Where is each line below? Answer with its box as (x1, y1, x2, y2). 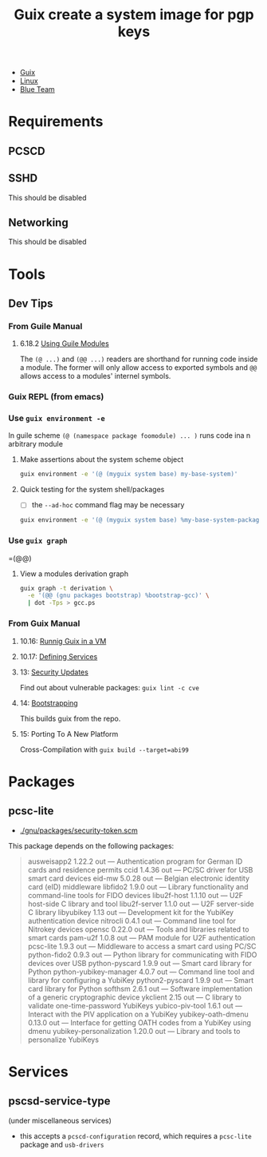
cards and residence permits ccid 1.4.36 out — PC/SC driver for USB (27, 865, 253, 874)
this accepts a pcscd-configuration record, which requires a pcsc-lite (19, 1131, 253, 1140)
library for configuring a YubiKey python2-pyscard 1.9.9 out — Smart (27, 975, 253, 984)
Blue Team (19, 85, 56, 94)
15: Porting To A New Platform (19, 729, 119, 738)
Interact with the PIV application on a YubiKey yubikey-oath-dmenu (27, 1009, 249, 1019)
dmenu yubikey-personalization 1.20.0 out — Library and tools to (27, 1026, 241, 1036)
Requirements (8, 113, 104, 131)
